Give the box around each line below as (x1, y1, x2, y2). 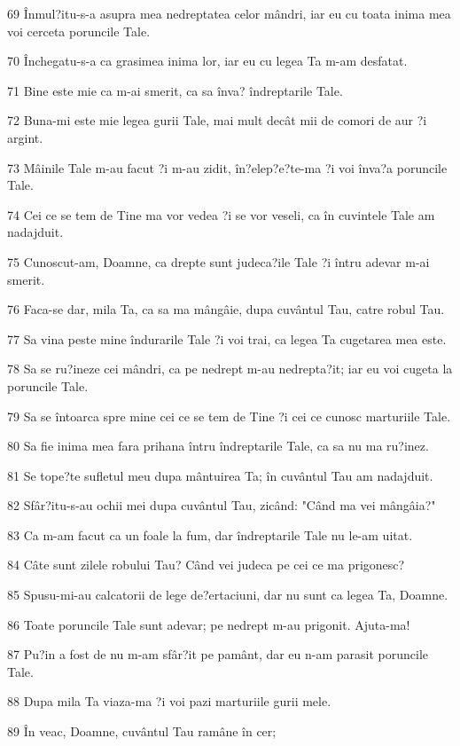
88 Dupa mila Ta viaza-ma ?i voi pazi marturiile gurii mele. (7, 692, 331, 711)
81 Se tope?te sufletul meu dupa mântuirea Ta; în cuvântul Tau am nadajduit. (7, 466, 433, 484)
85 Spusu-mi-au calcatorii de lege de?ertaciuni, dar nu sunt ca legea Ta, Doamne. (7, 585, 448, 604)
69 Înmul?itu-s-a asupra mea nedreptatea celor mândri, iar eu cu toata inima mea (7, 4, 451, 22)
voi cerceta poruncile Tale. (7, 21, 151, 40)
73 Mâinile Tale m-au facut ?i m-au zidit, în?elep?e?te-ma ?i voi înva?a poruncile (7, 158, 448, 177)
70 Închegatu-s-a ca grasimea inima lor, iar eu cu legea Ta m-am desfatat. (7, 51, 408, 70)
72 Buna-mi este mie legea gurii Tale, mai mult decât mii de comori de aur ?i (7, 111, 427, 130)
